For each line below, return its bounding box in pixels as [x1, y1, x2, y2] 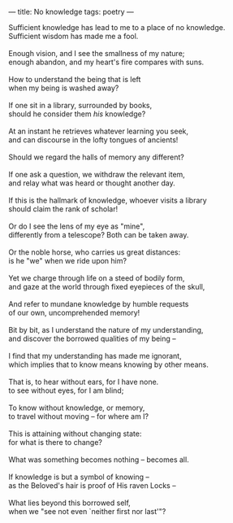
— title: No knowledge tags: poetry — [8, 7, 134, 16]
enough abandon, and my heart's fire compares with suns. [8, 57, 205, 67]
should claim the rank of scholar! [8, 204, 119, 214]
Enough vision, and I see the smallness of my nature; [8, 49, 185, 58]
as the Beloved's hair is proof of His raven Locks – [8, 481, 176, 490]
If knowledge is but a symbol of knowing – [8, 472, 150, 482]
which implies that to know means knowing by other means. [8, 360, 209, 369]
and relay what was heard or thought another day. [8, 178, 176, 188]
